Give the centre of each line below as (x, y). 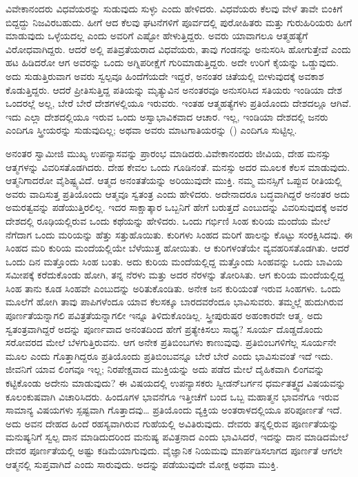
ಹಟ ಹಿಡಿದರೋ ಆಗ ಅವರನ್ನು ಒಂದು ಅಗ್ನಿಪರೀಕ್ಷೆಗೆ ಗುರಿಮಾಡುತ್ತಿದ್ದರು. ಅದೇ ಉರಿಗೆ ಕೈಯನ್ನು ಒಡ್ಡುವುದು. (172, 62)
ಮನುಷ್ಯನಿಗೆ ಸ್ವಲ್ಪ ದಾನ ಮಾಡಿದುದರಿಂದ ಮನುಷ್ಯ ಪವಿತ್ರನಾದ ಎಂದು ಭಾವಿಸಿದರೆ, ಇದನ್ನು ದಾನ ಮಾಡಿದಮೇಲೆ (177, 437)
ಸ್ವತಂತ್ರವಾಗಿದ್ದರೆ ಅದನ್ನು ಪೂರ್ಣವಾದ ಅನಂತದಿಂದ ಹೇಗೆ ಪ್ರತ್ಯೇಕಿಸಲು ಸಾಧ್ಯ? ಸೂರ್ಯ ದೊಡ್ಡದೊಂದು (165, 328)
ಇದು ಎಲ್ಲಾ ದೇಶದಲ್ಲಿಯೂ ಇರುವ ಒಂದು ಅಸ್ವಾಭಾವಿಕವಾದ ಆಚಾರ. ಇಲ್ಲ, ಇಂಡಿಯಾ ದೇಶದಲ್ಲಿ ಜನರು (167, 116)
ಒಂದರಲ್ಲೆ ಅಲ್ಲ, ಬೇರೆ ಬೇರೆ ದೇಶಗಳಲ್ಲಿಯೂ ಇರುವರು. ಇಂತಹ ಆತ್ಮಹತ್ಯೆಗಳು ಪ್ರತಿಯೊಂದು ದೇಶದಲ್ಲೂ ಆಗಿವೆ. (179, 103)
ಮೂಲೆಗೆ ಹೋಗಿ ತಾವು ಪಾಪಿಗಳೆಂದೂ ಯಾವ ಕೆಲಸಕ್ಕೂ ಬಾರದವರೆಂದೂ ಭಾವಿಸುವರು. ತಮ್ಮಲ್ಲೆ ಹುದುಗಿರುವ (175, 302)
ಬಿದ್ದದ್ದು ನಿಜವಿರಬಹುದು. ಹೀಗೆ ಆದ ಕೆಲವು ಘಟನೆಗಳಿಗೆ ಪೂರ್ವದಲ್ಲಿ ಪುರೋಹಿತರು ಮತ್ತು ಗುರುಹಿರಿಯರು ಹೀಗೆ (179, 22)
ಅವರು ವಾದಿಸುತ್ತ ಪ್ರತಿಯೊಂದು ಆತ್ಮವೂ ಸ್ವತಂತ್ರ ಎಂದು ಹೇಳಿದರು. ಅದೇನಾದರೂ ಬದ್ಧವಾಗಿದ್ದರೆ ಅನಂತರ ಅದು (178, 193)
